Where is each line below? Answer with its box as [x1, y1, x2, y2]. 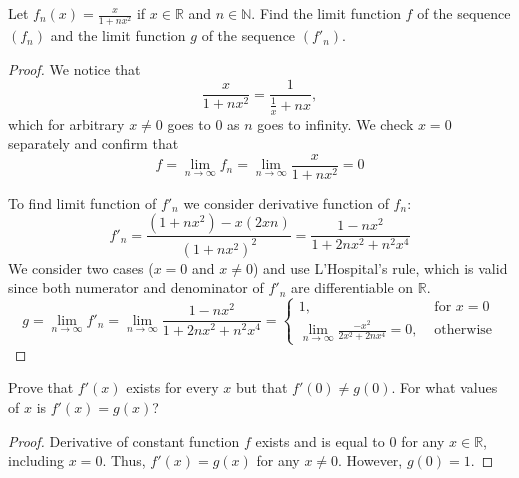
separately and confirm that [8, 133, 179, 154]
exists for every [126, 377, 219, 398]
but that [235, 377, 288, 398]
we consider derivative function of [183, 192, 389, 213]
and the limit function [50, 25, 186, 46]
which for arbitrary [8, 113, 125, 134]
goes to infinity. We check [257, 113, 414, 134]
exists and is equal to [255, 430, 385, 451]
